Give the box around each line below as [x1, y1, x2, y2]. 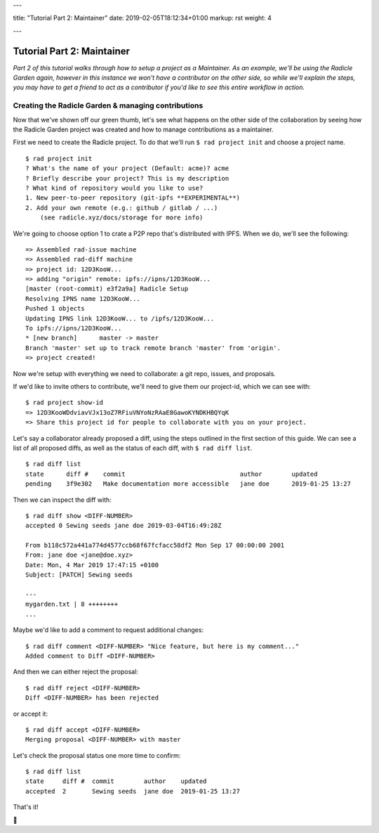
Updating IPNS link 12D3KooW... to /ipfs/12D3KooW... [25, 314, 214, 323]
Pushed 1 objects [25, 304, 85, 313]
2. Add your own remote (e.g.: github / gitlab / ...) [25, 204, 218, 212]
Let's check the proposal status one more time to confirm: [13, 751, 181, 759]
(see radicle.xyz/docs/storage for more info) [39, 214, 204, 221]
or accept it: [13, 709, 48, 718]
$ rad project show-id [25, 399, 104, 407]
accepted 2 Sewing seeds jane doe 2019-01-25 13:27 [25, 787, 240, 795]
